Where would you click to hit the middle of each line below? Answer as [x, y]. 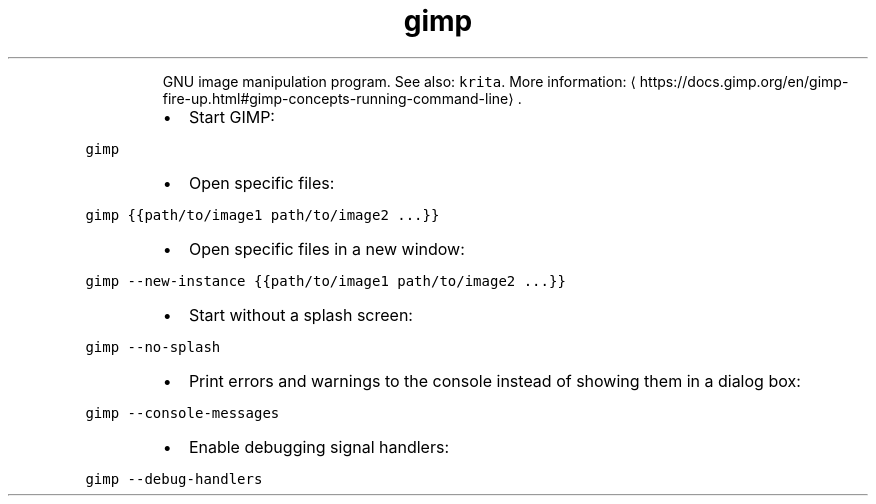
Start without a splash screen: [300, 314]
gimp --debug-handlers [174, 478]
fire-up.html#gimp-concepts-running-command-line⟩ [338, 98]
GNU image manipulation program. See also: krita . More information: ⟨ [399, 81]
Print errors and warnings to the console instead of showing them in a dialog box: [494, 380]
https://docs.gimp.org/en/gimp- [744, 81]
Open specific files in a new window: [326, 248]
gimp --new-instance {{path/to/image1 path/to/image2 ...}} [325, 280]
